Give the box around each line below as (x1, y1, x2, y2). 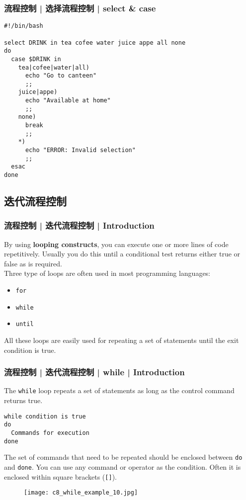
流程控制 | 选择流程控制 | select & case (4, 1, 156, 14)
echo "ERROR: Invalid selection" (25, 147, 136, 154)
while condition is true (4, 413, 86, 420)
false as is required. (4, 258, 62, 268)
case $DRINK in (11, 55, 61, 63)
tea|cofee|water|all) (18, 64, 89, 71)
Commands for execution (11, 429, 89, 436)
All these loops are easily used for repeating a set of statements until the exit (4, 335, 239, 345)
